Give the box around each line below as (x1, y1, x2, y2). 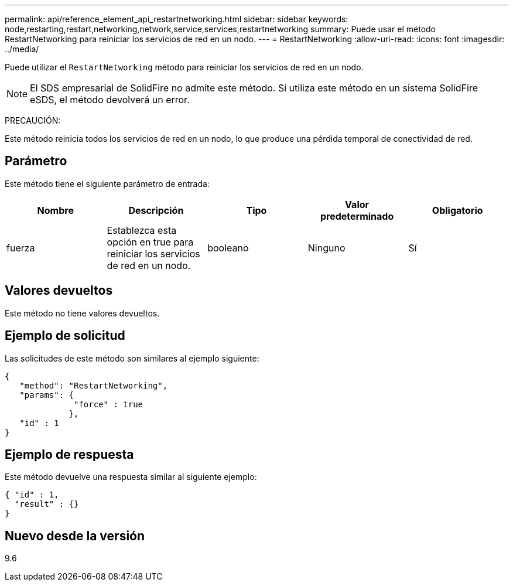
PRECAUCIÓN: (5, 115, 61, 125)
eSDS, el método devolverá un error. (30, 94, 190, 105)
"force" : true (74, 399, 143, 409)
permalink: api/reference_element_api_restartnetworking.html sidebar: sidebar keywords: (5, 14, 348, 24)
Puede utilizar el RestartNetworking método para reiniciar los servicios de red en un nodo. (5, 62, 364, 72)
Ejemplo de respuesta (5, 447, 134, 462)
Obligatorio (432, 204, 483, 216)
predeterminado (320, 210, 394, 222)
